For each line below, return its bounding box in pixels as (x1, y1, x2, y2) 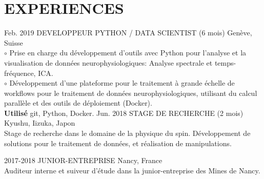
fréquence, (4, 67, 36, 78)
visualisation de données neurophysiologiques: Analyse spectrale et (4, 57, 213, 68)
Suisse (4, 37, 23, 48)
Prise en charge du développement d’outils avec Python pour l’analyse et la (9, 47, 247, 58)
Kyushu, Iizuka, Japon (4, 117, 75, 128)
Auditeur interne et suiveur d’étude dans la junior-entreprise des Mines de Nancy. (4, 165, 260, 175)
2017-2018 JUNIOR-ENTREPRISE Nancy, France (4, 155, 163, 166)
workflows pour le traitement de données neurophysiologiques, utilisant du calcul (4, 87, 257, 98)
